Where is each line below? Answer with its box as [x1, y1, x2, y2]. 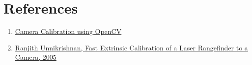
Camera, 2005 [15, 52, 56, 62]
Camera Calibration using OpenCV [15, 26, 122, 36]
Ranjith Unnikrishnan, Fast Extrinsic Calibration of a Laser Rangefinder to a [15, 42, 248, 52]
